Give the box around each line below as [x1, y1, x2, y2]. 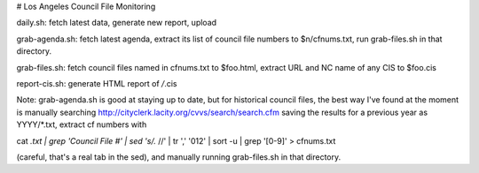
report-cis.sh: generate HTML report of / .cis [16, 78, 177, 88]
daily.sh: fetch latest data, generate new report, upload [16, 18, 217, 28]
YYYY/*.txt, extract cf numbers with [16, 119, 147, 130]
